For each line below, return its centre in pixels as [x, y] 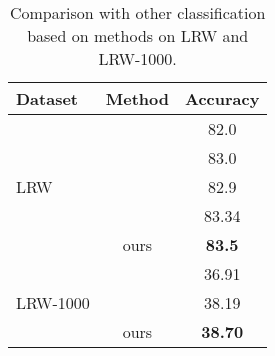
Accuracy [222, 98]
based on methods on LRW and [138, 35]
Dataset [47, 98]
